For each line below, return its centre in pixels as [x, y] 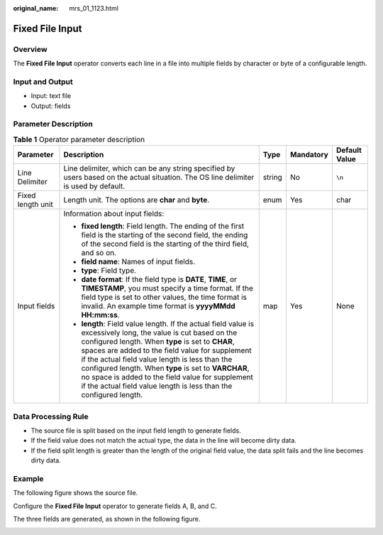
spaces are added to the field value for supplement [166, 350]
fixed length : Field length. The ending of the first [163, 226]
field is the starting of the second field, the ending [165, 235]
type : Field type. [109, 271]
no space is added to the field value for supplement [167, 377]
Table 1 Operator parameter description [79, 140]
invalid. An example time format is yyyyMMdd [158, 306]
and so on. [99, 253]
